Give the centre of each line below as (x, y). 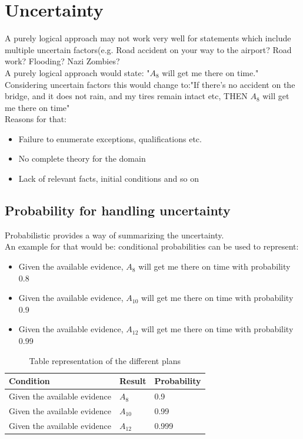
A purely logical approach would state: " (77, 72)
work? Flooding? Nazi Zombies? (62, 61)
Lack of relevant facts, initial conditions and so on (109, 178)
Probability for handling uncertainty (118, 210)
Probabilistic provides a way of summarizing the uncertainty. (114, 235)
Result (133, 381)
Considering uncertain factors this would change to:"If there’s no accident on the (150, 84)
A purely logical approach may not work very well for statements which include (148, 38)
